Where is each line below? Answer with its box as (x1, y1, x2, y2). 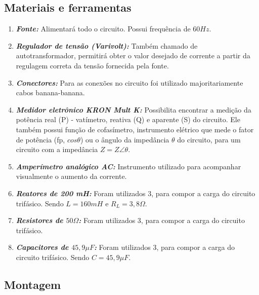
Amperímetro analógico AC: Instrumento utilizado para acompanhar (16, 161, 241, 171)
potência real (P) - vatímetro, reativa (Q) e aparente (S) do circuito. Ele (16, 114, 240, 125)
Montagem (4, 276, 61, 292)
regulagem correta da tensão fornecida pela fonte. (16, 60, 169, 70)
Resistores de (16, 215, 63, 226)
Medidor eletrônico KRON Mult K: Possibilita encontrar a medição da (16, 104, 251, 115)
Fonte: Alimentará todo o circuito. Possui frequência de (16, 23, 191, 34)
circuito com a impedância (16, 144, 98, 155)
